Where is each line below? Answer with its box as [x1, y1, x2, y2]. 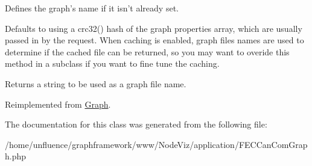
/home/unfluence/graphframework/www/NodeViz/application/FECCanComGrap [5, 138, 308, 150]
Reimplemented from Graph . [5, 97, 111, 110]
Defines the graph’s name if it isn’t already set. [5, 2, 179, 14]
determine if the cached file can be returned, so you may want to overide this [5, 45, 290, 58]
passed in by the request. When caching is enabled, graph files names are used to [5, 34, 304, 46]
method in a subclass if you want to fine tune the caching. [5, 57, 220, 70]
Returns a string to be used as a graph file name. [5, 77, 186, 90]
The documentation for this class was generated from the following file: [5, 118, 267, 131]
